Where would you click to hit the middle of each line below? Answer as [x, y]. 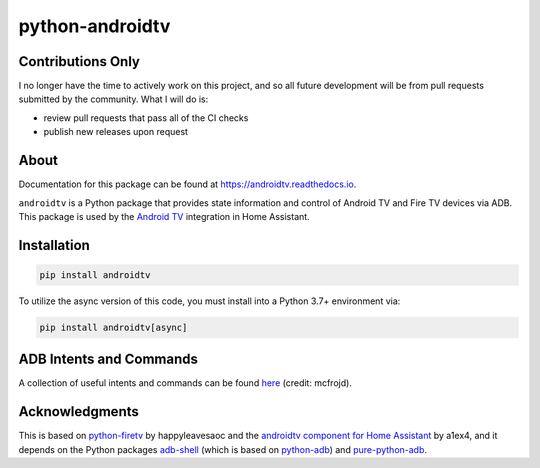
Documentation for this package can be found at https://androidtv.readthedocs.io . [187, 184]
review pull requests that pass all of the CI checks [146, 117]
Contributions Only [79, 61]
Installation [54, 245]
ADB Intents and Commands [108, 359]
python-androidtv [94, 26]
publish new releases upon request [116, 132]
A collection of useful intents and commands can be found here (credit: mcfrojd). [185, 383]
